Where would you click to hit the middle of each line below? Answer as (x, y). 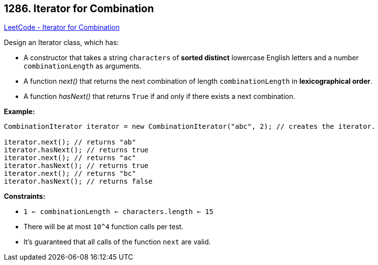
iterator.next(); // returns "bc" (70, 174)
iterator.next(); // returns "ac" (70, 158)
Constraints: (25, 196)
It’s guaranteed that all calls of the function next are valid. (117, 242)
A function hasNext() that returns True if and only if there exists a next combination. (159, 96)
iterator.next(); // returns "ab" (70, 142)
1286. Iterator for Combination (79, 9)
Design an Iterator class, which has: (61, 43)
